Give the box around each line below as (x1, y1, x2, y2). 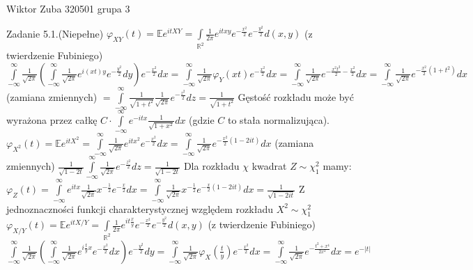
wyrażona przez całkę (6, 112, 98, 127)
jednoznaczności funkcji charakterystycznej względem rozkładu (6, 201, 273, 216)
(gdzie (189, 112, 215, 127)
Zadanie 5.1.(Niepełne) (6, 26, 104, 40)
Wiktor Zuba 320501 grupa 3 (6, 1, 130, 15)
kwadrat (251, 159, 287, 173)
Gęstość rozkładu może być (238, 89, 354, 104)
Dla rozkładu (183, 159, 240, 173)
